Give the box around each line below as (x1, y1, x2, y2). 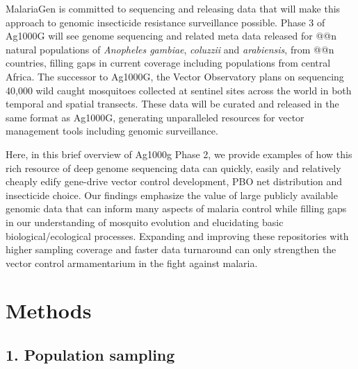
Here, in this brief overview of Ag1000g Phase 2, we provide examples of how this (6, 146, 352, 161)
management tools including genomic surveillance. (6, 123, 218, 138)
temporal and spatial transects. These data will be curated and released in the (6, 96, 339, 111)
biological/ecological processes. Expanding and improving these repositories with (6, 228, 349, 243)
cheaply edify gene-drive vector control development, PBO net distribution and (6, 174, 343, 189)
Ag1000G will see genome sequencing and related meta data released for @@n (6, 28, 337, 43)
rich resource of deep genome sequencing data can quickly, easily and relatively (6, 160, 341, 175)
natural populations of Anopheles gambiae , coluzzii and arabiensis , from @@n (6, 42, 334, 56)
